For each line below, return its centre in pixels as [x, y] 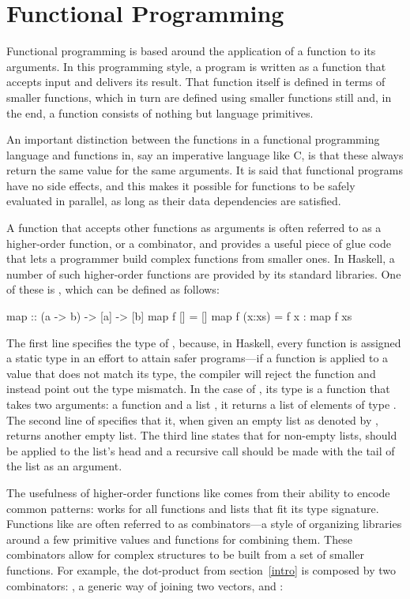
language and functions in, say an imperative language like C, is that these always [205, 154]
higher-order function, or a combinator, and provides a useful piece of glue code [199, 243]
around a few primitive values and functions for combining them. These [179, 539]
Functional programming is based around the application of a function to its [191, 51]
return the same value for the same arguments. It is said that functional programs [205, 170]
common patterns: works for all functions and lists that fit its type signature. [193, 508]
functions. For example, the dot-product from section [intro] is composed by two [201, 569]
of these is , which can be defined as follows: [113, 289]
